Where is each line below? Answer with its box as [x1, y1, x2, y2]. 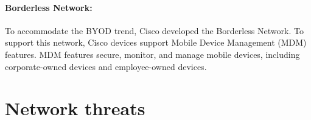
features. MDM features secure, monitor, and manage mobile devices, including [5, 48, 300, 60]
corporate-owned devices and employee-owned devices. [5, 60, 207, 72]
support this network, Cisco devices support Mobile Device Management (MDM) [5, 36, 307, 49]
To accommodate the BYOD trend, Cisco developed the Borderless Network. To [5, 24, 304, 37]
